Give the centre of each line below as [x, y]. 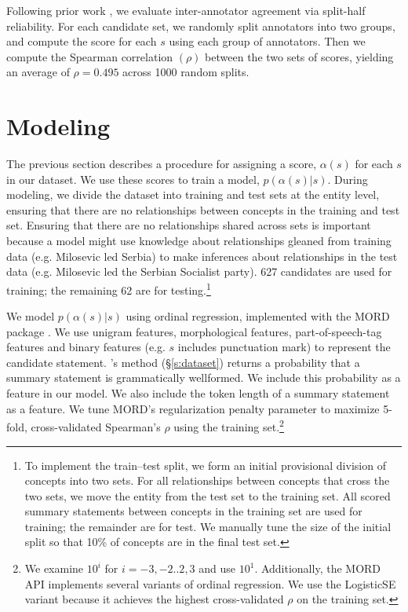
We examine [54, 568]
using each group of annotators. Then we [267, 41]
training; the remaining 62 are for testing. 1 [109, 288]
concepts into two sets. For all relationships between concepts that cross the [207, 480]
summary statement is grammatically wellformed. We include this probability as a [204, 377]
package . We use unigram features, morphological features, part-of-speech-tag [194, 331]
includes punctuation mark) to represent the [284, 347]
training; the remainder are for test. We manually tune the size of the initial [208, 526]
